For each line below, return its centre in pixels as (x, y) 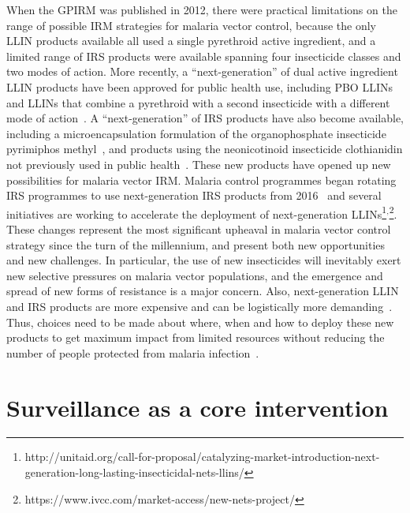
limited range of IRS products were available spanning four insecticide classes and (204, 56)
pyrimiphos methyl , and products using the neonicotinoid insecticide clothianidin (205, 149)
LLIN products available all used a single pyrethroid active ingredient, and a (191, 41)
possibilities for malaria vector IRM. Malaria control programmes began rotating (201, 180)
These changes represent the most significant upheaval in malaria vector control (199, 228)
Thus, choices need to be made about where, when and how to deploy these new (200, 322)
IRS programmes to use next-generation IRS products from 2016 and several (194, 195)
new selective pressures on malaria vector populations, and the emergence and (195, 275)
